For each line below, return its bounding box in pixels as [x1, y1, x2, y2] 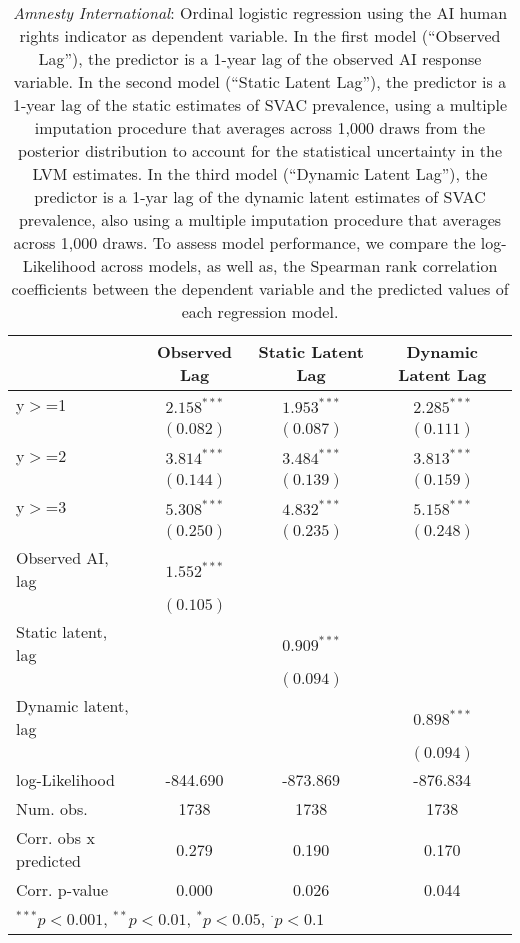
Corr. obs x [16, 826, 95, 849]
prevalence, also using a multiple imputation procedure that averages [18, 208, 502, 231]
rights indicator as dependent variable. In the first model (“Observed [19, 24, 501, 47]
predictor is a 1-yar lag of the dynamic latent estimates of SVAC [34, 185, 486, 208]
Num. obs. [16, 797, 88, 820]
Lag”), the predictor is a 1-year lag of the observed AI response [38, 47, 482, 70]
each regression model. [181, 300, 339, 323]
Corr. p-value [16, 878, 109, 901]
